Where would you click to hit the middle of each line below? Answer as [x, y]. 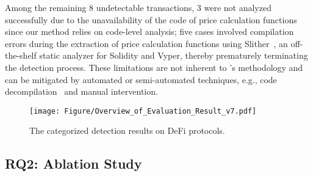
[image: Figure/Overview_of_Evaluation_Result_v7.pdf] [143, 111]
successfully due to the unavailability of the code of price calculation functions [151, 19]
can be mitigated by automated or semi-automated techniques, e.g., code [141, 79]
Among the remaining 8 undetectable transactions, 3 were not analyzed [138, 7]
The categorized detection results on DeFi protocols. [127, 130]
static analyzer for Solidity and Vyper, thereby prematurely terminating [174, 55]
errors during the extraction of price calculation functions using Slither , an [146, 43]
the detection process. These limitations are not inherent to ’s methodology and [154, 67]
